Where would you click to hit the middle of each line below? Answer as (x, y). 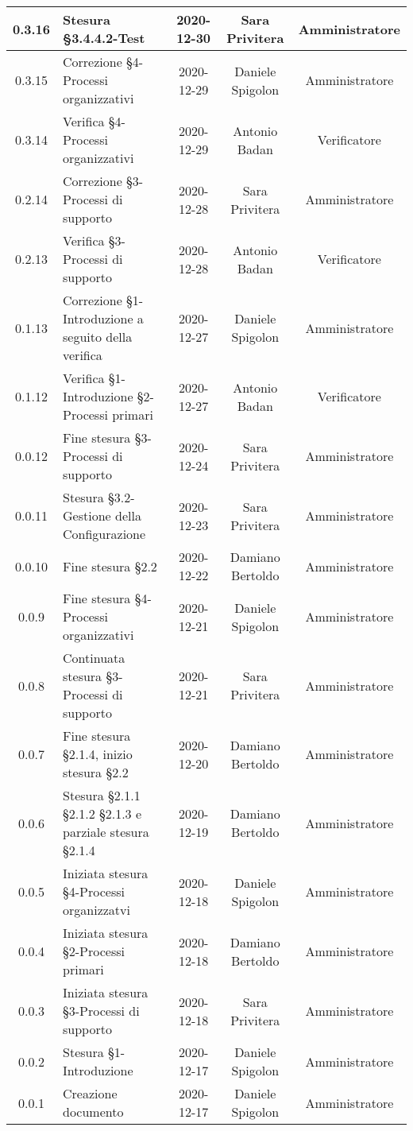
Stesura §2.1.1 (102, 795)
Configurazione (104, 534)
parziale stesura (106, 832)
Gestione (87, 515)
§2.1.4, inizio (98, 754)
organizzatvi (96, 910)
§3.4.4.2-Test (104, 38)
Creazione (90, 1093)
